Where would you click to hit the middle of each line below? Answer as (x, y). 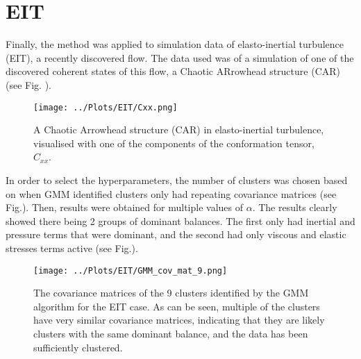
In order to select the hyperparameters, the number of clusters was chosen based (177, 179)
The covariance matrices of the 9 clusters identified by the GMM (171, 293)
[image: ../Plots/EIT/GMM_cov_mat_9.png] (131, 270)
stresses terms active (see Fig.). (72, 248)
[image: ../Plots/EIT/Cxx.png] (106, 107)
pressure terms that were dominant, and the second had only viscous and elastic (176, 234)
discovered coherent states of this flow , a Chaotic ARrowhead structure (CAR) (173, 71)
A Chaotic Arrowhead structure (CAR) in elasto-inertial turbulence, (179, 130)
